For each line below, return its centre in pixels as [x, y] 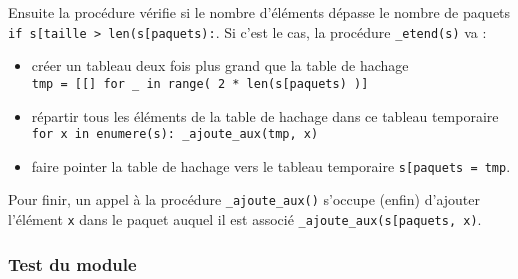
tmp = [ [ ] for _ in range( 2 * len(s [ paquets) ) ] [200, 83]
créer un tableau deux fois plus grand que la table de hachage [220, 65]
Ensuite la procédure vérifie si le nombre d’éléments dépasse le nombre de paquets [259, 12]
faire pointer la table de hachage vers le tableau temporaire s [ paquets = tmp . [271, 165]
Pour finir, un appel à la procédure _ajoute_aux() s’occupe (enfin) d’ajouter [244, 199]
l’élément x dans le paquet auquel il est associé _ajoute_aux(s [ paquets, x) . [245, 219]
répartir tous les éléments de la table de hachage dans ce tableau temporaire [265, 115]
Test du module [72, 263]
